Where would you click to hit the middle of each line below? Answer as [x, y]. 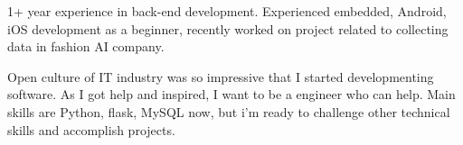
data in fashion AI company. [86, 46]
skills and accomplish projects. [91, 129]
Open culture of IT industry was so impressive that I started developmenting [221, 76]
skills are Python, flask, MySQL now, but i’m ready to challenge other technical [229, 111]
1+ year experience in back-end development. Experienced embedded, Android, [227, 11]
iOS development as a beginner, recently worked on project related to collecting [228, 28]
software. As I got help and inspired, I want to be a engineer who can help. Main [231, 94]
